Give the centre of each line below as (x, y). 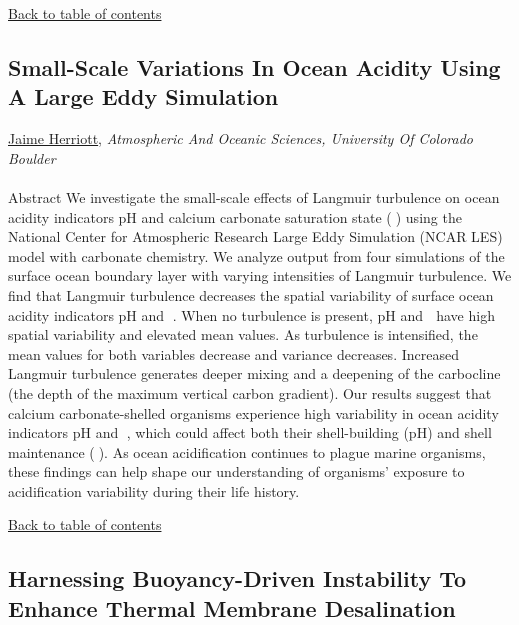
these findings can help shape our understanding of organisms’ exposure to (236, 471)
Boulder (32, 157)
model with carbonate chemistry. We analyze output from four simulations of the (256, 255)
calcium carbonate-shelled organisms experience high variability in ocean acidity (253, 412)
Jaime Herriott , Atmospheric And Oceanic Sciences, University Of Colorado (241, 138)
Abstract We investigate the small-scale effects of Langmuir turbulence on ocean (254, 196)
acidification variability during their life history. (154, 490)
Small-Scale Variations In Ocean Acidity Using (254, 66)
